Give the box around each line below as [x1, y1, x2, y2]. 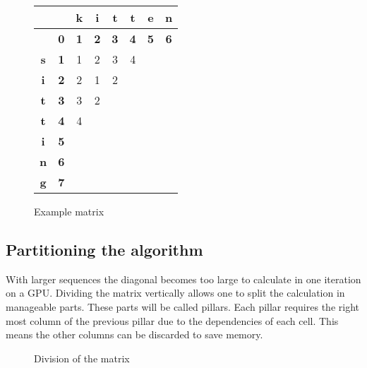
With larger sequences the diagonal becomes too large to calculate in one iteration [6, 271, 361, 286]
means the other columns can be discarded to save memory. [6, 327, 263, 342]
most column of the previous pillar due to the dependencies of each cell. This [6, 313, 339, 328]
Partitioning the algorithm [6, 238, 203, 260]
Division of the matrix [34, 350, 130, 365]
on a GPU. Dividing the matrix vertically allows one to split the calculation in [6, 285, 345, 300]
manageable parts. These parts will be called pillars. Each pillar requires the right [6, 299, 359, 314]
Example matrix [34, 204, 104, 218]
